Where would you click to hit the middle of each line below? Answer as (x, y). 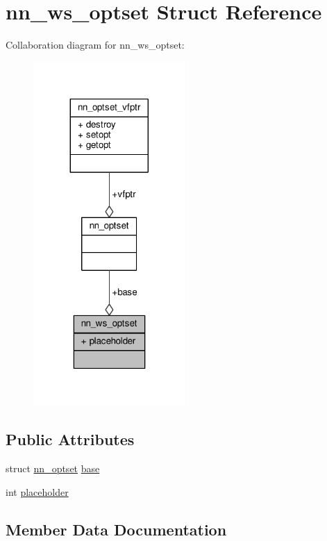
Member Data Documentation (116, 529)
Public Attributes (70, 439)
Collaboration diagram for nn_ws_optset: (95, 45)
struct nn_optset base (53, 468)
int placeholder (37, 491)
